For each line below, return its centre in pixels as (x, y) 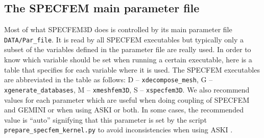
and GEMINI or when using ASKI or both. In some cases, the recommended (124, 110)
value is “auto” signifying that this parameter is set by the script (105, 119)
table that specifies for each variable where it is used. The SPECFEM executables (132, 69)
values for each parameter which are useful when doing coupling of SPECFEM (127, 99)
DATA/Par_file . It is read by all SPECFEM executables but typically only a (124, 39)
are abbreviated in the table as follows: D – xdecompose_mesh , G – (109, 79)
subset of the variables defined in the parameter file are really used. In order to (128, 49)
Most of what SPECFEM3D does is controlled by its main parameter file (118, 29)
